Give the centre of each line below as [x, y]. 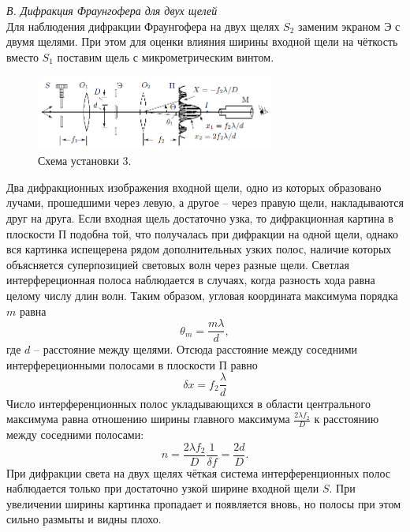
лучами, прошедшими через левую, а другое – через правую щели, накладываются [205, 202]
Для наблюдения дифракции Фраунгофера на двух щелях [143, 26]
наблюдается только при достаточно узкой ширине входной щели [163, 488]
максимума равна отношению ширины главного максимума [148, 419]
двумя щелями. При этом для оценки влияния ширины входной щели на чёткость [202, 41]
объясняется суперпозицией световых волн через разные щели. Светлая [178, 264]
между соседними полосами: [75, 434]
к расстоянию [347, 419]
